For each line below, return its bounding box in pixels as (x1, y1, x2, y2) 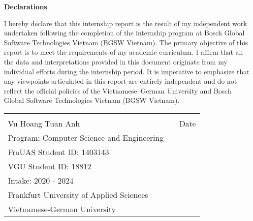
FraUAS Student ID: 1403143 (8, 146, 109, 158)
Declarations (4, 1, 47, 11)
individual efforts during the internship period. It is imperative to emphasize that (4, 66, 250, 76)
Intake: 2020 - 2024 (8, 174, 74, 186)
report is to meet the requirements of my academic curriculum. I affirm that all (4, 47, 243, 57)
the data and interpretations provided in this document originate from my (4, 56, 227, 66)
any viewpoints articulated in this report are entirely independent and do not (4, 76, 237, 86)
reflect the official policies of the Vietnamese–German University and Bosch (4, 85, 231, 95)
